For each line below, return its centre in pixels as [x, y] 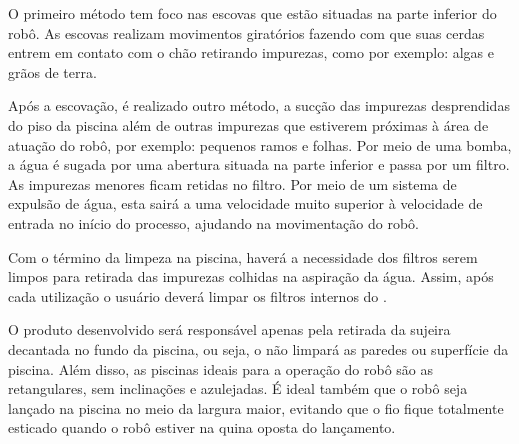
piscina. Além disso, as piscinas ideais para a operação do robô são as [221, 368]
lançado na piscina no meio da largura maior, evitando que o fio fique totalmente [256, 407]
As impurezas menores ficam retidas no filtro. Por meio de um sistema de [232, 183]
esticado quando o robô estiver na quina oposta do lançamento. [202, 427]
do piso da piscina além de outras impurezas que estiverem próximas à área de [248, 124]
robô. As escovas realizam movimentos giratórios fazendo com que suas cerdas [246, 32]
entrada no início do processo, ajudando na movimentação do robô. [213, 222]
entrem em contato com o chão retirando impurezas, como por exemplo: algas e [251, 52]
